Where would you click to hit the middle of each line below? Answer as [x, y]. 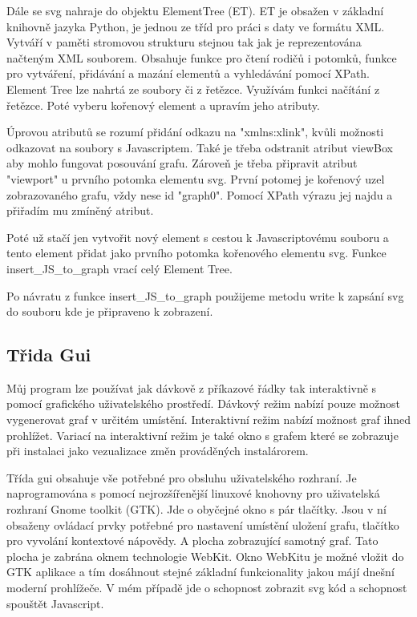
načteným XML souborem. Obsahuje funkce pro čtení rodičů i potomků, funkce [202, 57]
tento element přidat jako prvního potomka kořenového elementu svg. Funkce [196, 253]
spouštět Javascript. [55, 603]
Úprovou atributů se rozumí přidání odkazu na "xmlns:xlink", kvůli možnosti [195, 132]
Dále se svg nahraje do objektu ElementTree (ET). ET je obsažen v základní [195, 10]
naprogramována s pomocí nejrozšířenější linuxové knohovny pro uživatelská [193, 493]
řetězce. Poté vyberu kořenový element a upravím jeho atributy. [163, 105]
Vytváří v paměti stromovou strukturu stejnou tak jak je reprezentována [184, 42]
